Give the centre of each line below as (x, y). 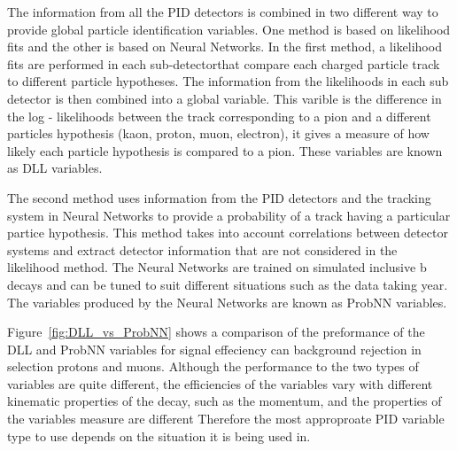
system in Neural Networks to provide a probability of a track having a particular (229, 215)
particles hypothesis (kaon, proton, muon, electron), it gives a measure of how (218, 133)
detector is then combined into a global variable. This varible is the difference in (225, 98)
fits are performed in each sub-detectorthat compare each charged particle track (224, 63)
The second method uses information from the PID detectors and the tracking (219, 197)
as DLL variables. (55, 168)
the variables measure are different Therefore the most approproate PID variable (226, 419)
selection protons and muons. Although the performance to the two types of (213, 366)
